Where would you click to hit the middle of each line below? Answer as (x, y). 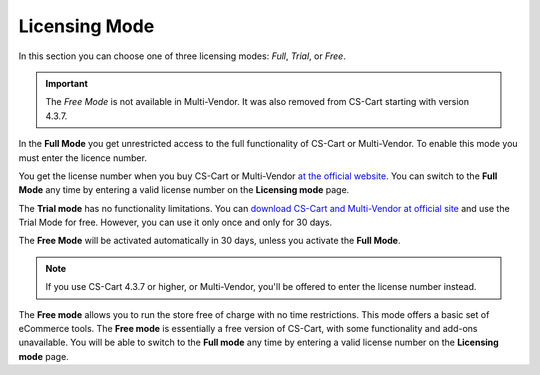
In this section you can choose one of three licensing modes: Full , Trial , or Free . (182, 56)
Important (67, 83)
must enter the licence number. (82, 157)
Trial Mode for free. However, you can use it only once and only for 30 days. (175, 222)
